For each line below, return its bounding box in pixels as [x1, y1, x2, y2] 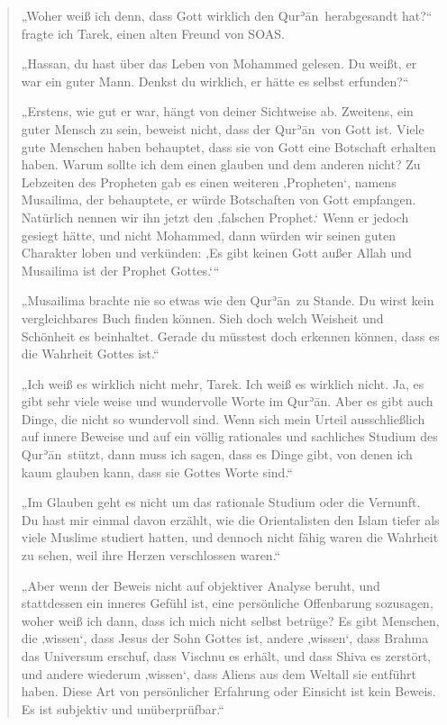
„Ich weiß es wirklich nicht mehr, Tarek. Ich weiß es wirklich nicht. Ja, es [21, 374, 424, 393]
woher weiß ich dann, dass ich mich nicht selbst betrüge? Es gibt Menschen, [21, 611, 440, 630]
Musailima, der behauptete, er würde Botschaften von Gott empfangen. [21, 190, 416, 209]
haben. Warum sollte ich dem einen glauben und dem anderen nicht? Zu [21, 155, 421, 174]
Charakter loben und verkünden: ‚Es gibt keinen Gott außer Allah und [21, 243, 412, 262]
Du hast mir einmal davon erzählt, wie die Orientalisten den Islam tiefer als [21, 510, 440, 529]
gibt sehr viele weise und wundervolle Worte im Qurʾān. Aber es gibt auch [21, 392, 433, 411]
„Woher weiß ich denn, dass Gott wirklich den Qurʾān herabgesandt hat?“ [21, 6, 433, 24]
